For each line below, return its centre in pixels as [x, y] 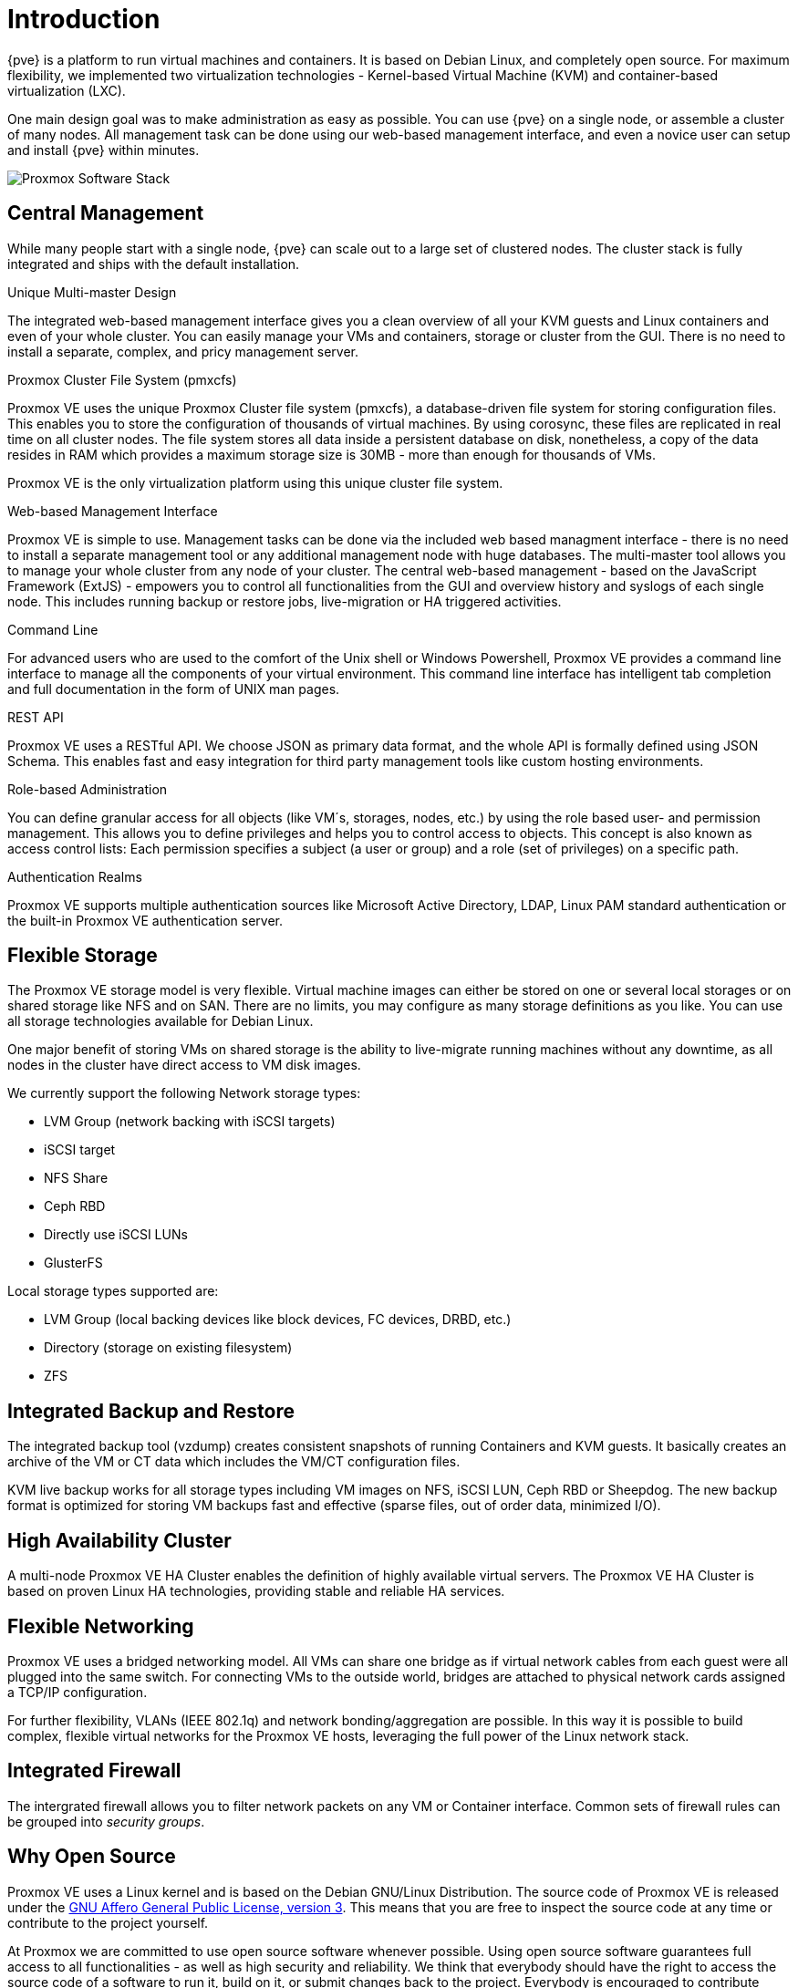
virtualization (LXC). [67, 90]
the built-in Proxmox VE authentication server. [145, 920]
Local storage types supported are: [113, 1291]
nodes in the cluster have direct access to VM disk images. [184, 1065]
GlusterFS [73, 1263]
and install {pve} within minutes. [104, 150]
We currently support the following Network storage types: [184, 1093]
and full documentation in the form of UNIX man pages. [174, 689]
